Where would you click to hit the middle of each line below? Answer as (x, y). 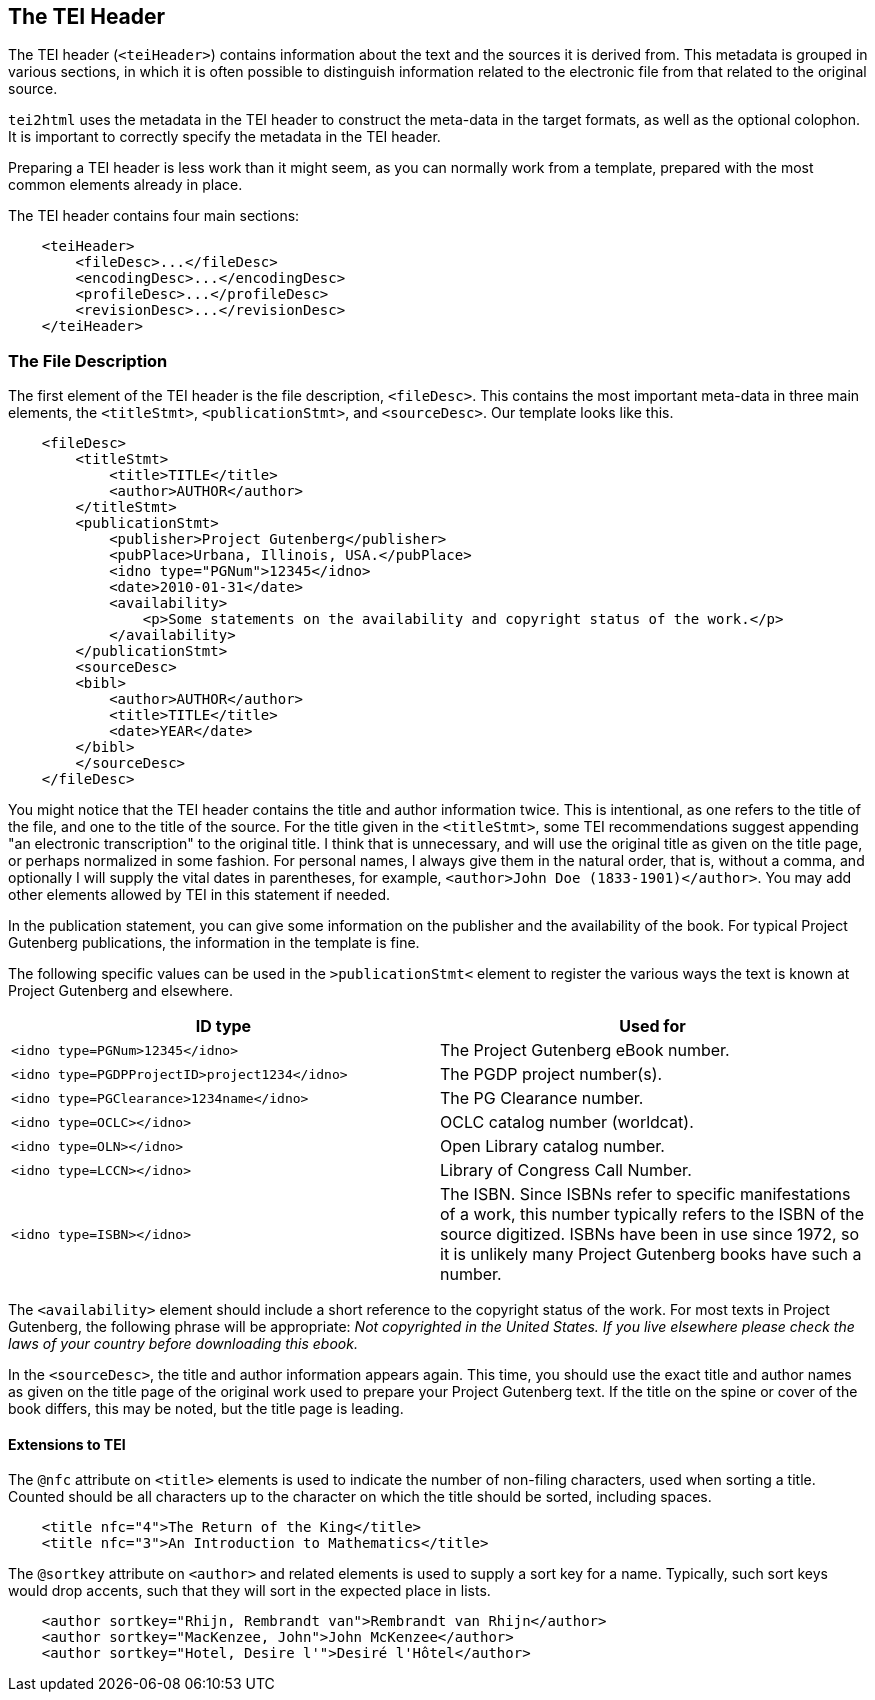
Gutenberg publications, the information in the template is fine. (214, 943)
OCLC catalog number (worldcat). (567, 1122)
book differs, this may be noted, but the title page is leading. (206, 1409)
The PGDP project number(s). (551, 1074)
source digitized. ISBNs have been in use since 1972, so (650, 1234)
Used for (652, 1026)
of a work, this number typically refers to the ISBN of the (652, 1214)
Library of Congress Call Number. (566, 1170)
